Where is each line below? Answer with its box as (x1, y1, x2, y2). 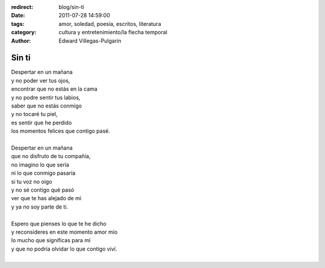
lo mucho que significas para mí (11, 237, 91, 244)
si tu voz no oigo (11, 178, 52, 185)
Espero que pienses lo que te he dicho (11, 220, 107, 227)
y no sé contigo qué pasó (11, 186, 75, 193)
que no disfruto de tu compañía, (11, 153, 91, 160)
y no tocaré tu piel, (11, 111, 58, 118)
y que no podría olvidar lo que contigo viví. (11, 245, 117, 252)
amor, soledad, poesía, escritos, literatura (58, 20, 161, 27)
